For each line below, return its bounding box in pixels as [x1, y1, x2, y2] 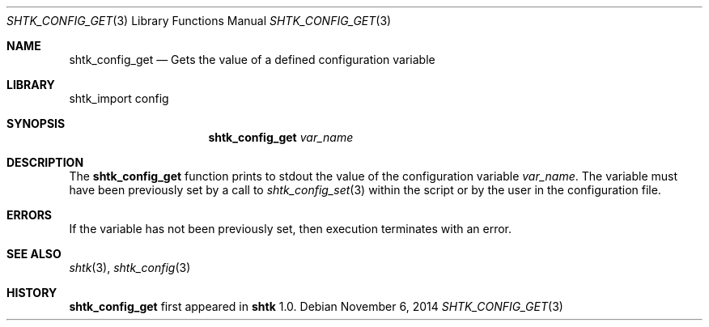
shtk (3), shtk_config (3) [69, 261, 191, 274]
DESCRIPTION [6, 155, 84, 169]
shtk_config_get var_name [208, 130, 354, 144]
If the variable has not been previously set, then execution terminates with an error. [69, 222, 512, 236]
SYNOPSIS [6, 117, 66, 130]
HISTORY [6, 286, 57, 299]
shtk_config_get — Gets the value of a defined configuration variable [69, 53, 435, 66]
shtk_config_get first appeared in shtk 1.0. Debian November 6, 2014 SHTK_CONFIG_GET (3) [69, 299, 563, 313]
